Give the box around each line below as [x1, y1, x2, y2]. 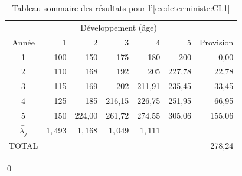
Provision [200, 35, 234, 48]
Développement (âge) [80, 21, 157, 33]
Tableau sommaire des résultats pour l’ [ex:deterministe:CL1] [12, 2, 230, 14]
